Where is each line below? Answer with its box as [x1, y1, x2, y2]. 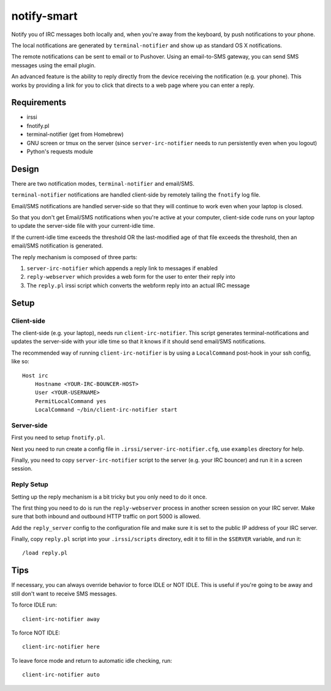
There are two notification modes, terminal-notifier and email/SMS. [11, 179, 195, 187]
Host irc [22, 372, 48, 379]
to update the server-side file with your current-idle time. [11, 222, 156, 230]
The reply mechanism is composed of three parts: [11, 253, 138, 260]
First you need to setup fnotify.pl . [11, 434, 105, 441]
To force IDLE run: [11, 601, 58, 609]
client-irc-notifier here [22, 643, 101, 651]
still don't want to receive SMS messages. [11, 590, 118, 597]
